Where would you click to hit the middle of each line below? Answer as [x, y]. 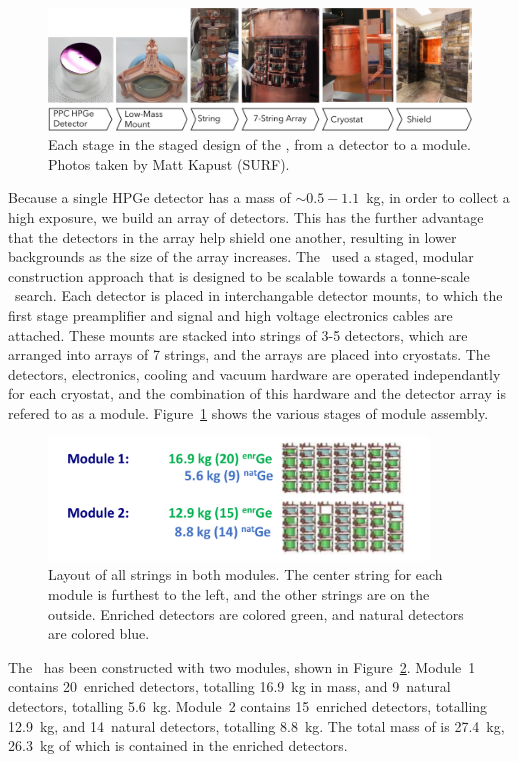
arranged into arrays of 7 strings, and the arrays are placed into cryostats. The [249, 354]
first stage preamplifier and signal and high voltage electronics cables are [230, 314]
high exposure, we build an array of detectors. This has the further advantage [246, 216]
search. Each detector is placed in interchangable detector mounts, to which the [258, 295]
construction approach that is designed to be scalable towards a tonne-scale [239, 275]
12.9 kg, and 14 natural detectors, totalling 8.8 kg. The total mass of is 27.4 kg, [256, 725]
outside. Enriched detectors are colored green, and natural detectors [256, 613]
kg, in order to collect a [438, 197]
